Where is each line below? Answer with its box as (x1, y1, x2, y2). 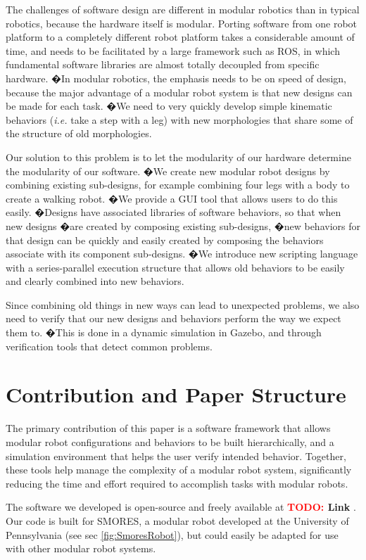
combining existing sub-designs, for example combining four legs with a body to (6, 177, 350, 192)
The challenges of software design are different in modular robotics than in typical (6, 2, 360, 16)
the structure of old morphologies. (6, 126, 152, 141)
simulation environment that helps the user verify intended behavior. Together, (6, 448, 346, 463)
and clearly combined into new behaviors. (6, 274, 184, 288)
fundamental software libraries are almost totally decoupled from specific (6, 57, 320, 72)
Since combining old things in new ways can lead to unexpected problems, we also (6, 297, 360, 312)
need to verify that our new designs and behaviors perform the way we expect (6, 311, 341, 326)
